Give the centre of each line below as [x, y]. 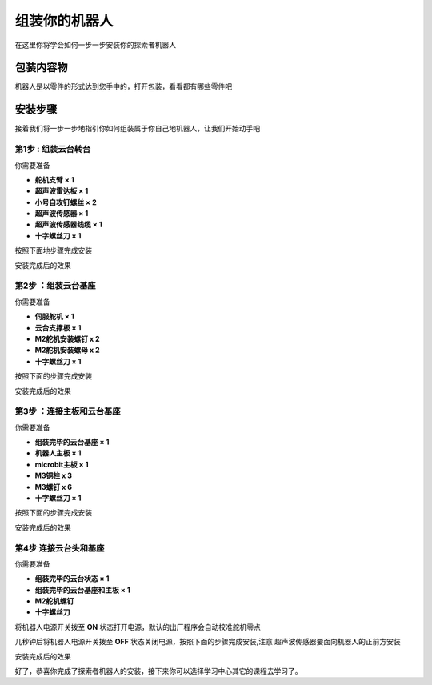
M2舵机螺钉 [54, 601]
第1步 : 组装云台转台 [53, 150]
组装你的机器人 [64, 21]
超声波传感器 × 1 [62, 214]
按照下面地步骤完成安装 [53, 250]
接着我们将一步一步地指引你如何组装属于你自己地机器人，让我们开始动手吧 [137, 129]
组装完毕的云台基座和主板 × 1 [83, 590]
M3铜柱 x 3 [53, 475]
